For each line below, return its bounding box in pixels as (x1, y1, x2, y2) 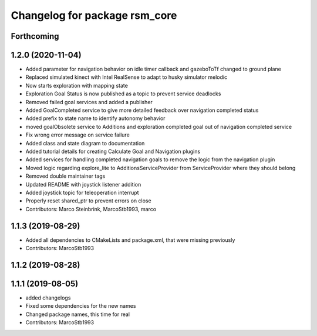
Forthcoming (11, 31, 59, 41)
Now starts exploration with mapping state (25, 82, 129, 89)
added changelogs (25, 294, 71, 301)
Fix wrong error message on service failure (25, 131, 130, 138)
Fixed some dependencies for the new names (25, 302, 136, 310)
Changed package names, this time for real (25, 311, 130, 318)
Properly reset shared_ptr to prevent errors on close (25, 197, 152, 204)
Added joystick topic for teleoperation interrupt (25, 189, 139, 196)
